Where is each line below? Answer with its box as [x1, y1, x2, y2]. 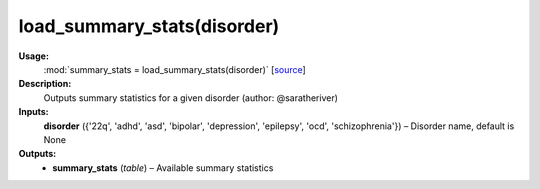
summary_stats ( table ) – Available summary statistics [52, 161, 274, 174]
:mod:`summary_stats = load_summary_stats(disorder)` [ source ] [43, 63, 307, 75]
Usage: [18, 50, 50, 62]
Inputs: [18, 106, 49, 118]
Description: [18, 78, 72, 90]
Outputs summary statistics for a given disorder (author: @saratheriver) [43, 91, 339, 104]
